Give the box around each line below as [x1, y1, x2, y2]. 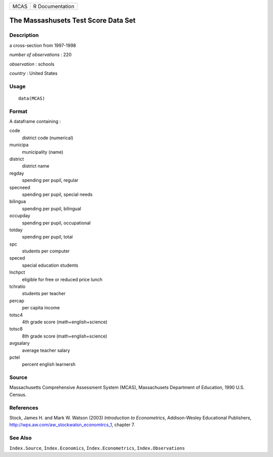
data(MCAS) [18, 95, 45, 101]
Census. [9, 391, 27, 397]
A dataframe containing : [9, 118, 61, 124]
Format [9, 108, 28, 115]
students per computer [22, 248, 70, 254]
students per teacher [22, 290, 66, 297]
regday [9, 170, 24, 176]
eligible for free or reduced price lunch [22, 276, 103, 282]
